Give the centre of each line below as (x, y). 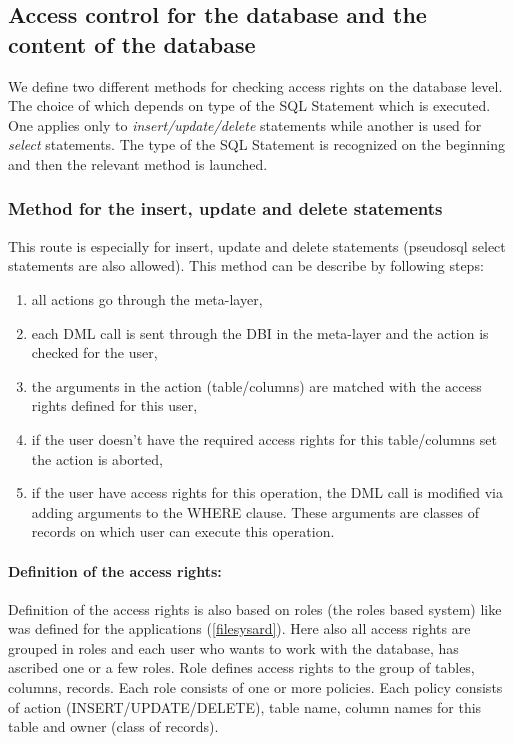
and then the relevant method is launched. (138, 163)
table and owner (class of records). (113, 726)
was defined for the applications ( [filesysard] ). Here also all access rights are (239, 628)
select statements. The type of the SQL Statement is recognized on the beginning (256, 144)
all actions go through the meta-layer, (147, 298)
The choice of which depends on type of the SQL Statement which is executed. (249, 105)
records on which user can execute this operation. (183, 531)
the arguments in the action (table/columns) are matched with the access (256, 385)
